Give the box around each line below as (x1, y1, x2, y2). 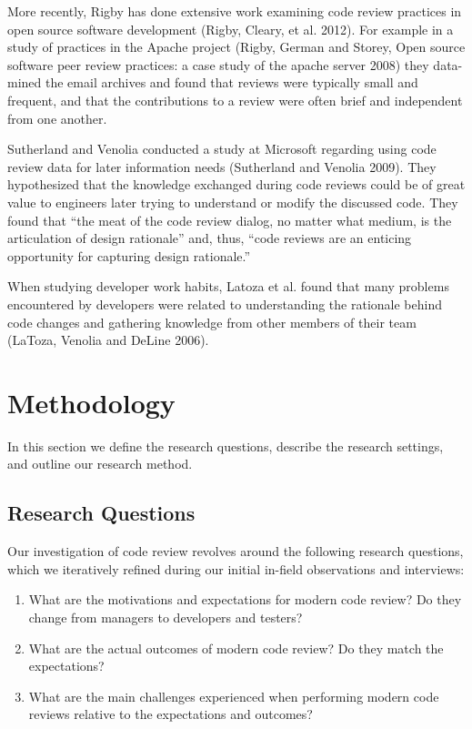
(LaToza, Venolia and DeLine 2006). (7, 330, 209, 349)
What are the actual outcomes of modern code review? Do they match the (28, 638, 444, 657)
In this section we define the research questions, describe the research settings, (7, 436, 444, 455)
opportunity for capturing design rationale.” (7, 246, 251, 265)
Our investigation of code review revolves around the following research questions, (7, 542, 464, 561)
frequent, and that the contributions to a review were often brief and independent (7, 90, 463, 109)
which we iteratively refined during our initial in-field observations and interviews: (7, 559, 465, 578)
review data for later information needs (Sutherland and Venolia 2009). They (7, 157, 437, 176)
